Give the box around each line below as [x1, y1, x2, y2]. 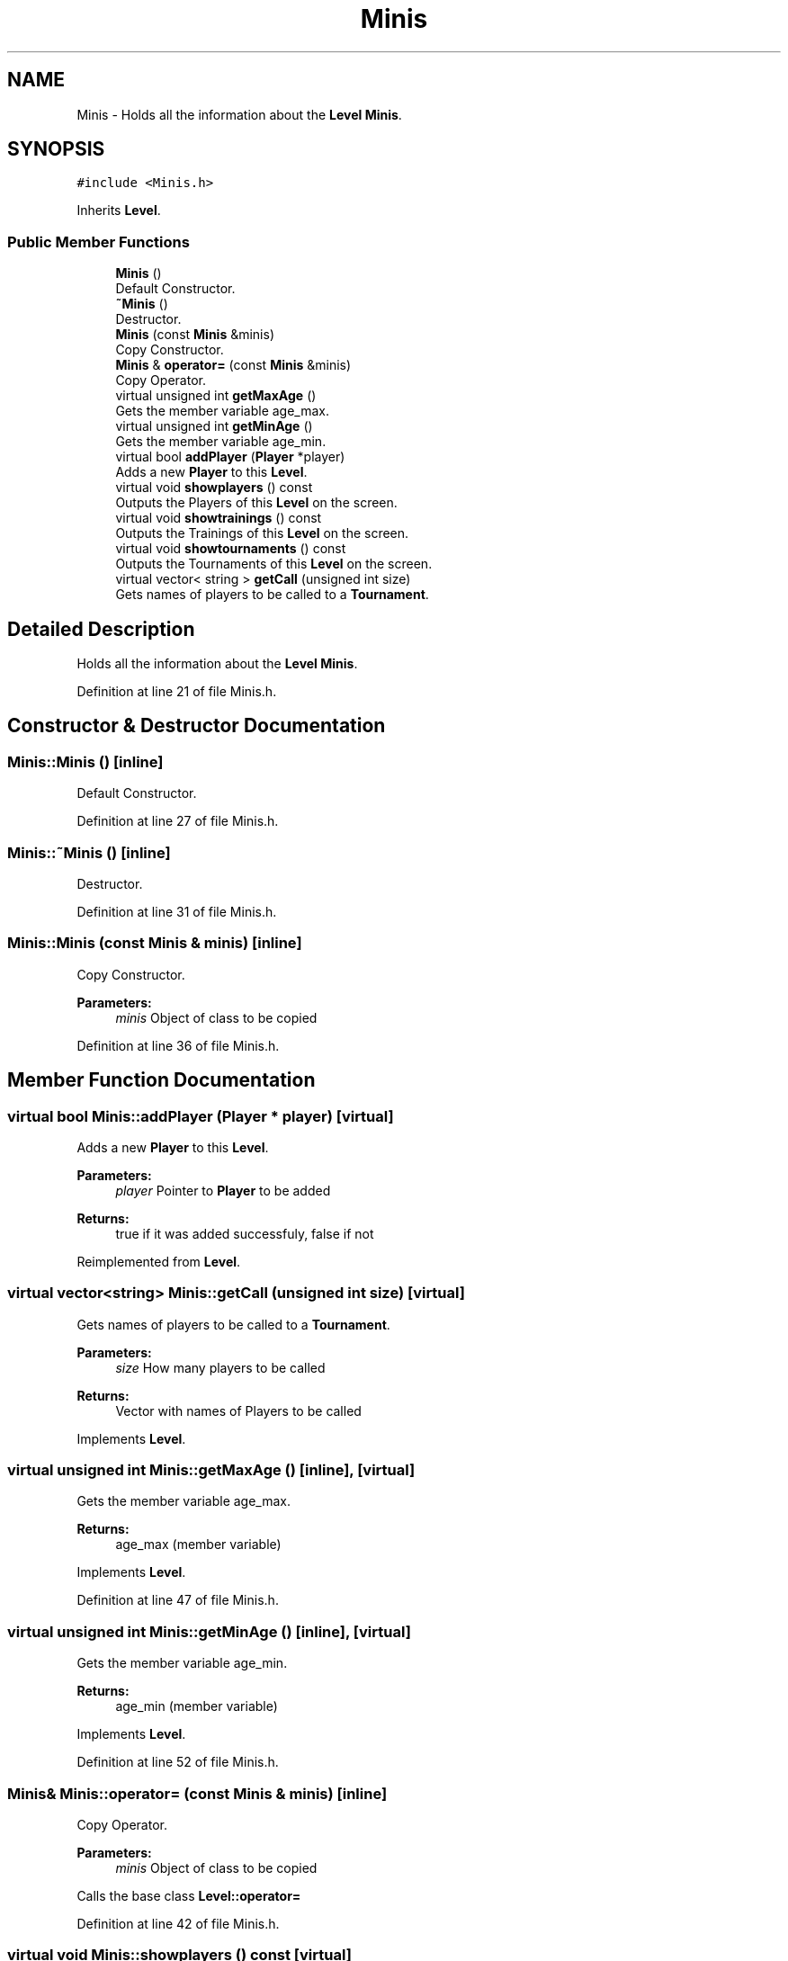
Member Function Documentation [7, 1069, 316, 1092]
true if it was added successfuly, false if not [115, 1225, 374, 1241]
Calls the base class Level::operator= [76, 1887, 301, 1903]
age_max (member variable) [115, 1536, 282, 1553]
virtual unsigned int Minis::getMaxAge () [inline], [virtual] [7, 1461, 416, 1480]
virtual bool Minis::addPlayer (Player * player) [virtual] [7, 1106, 394, 1125]
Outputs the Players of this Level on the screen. [115, 495, 398, 511]
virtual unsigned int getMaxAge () [115, 388, 317, 404]
